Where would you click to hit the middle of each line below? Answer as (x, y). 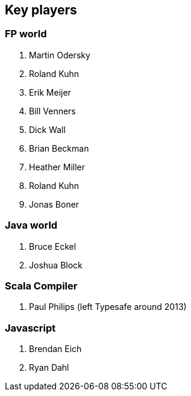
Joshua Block (56, 265)
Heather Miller (57, 167)
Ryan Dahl (49, 368)
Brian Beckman (59, 148)
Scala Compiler (41, 286)
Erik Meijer (50, 92)
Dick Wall (47, 129)
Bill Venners (52, 111)
